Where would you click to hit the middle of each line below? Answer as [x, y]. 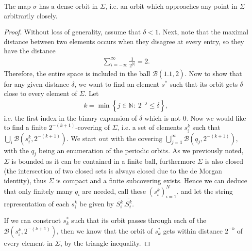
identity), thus [25, 180]
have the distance [30, 51]
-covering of [92, 127]
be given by [97, 204]
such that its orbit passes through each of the [139, 220]
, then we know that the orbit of [105, 230]
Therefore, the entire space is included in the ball [77, 73]
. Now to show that [213, 73]
